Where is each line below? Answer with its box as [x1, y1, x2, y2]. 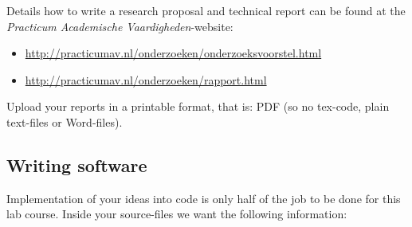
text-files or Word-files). [6, 113, 123, 130]
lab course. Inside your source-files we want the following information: [6, 205, 347, 222]
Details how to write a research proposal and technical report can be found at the [6, 2, 406, 18]
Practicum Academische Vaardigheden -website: [6, 18, 233, 34]
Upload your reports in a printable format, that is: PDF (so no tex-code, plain [6, 98, 390, 115]
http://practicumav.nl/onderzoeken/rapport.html [25, 71, 267, 88]
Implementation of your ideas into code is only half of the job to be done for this [6, 190, 401, 206]
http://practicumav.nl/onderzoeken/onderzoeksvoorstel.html [25, 45, 322, 61]
